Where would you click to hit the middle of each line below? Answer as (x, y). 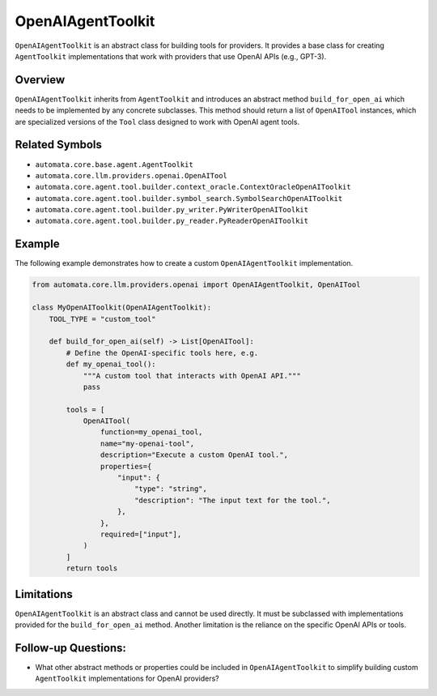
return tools (92, 568)
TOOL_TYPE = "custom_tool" (103, 319)
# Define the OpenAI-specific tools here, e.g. (162, 353)
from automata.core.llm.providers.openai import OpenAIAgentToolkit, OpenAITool (196, 285)
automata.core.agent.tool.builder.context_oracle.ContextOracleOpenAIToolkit (193, 187)
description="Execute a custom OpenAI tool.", (194, 455)
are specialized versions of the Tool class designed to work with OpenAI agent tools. (157, 122)
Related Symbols (59, 145)
